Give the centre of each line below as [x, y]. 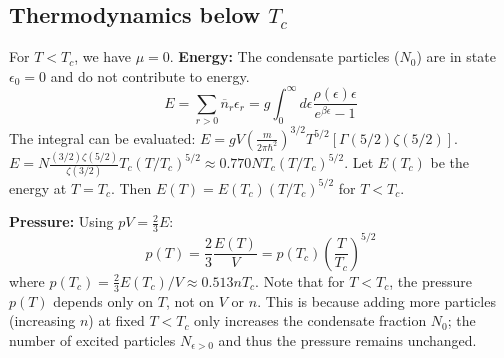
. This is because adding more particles [376, 300]
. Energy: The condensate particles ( [284, 56]
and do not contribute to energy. [150, 75]
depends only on [103, 300]
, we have [102, 56]
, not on [190, 300]
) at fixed [116, 320]
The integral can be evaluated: [102, 137]
